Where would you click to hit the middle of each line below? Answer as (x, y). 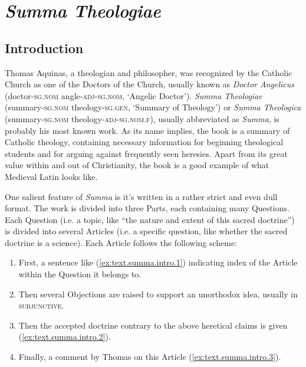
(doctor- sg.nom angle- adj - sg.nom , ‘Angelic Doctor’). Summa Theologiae (134, 95)
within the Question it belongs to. (80, 274)
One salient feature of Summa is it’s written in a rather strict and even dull (141, 196)
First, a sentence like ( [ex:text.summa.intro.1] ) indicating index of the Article (158, 262)
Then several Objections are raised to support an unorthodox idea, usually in (158, 294)
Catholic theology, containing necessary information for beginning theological (144, 142)
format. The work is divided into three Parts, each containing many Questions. (147, 208)
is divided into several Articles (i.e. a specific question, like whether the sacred (146, 231)
